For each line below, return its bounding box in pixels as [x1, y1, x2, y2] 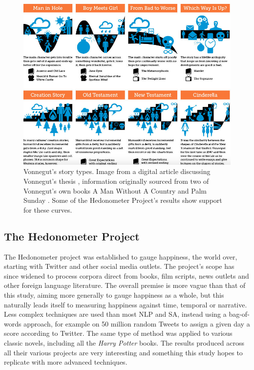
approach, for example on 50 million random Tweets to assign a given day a [23, 318, 250, 328]
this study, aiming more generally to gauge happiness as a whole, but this [4, 289, 224, 300]
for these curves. [23, 204, 72, 215]
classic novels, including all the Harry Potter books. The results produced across [4, 337, 245, 348]
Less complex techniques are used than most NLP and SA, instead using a [4, 309, 227, 319]
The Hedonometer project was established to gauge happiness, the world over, [4, 251, 237, 261]
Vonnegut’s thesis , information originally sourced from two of [23, 176, 209, 186]
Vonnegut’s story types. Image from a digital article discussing [23, 166, 211, 176]
